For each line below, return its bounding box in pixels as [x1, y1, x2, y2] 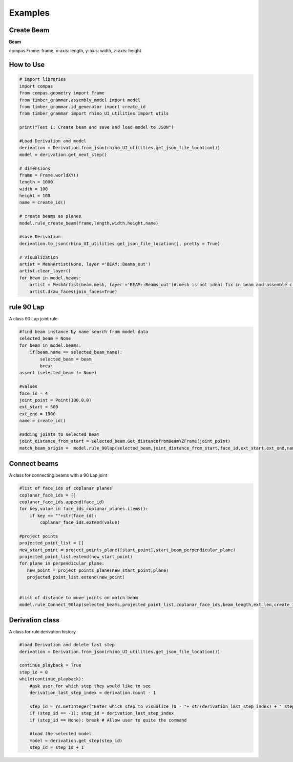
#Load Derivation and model [19, 138, 86, 144]
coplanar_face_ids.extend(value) [40, 520, 120, 525]
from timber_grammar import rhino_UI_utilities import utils [19, 111, 169, 116]
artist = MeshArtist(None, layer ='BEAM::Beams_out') [19, 262, 151, 267]
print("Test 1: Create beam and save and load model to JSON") [19, 125, 174, 130]
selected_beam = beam [40, 356, 92, 362]
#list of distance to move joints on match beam [19, 595, 138, 601]
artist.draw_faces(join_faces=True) [29, 289, 117, 294]
